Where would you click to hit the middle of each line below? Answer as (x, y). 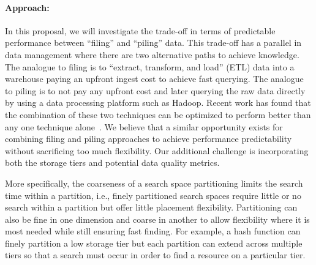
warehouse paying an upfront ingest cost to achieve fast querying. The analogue (154, 79)
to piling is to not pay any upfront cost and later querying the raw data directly (155, 90)
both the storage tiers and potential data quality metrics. (112, 162)
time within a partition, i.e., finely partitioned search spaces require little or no (153, 195)
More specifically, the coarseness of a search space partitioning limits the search (154, 183)
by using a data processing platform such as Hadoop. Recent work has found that (158, 103)
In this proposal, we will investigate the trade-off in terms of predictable (140, 30)
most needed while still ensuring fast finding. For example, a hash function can (153, 231)
